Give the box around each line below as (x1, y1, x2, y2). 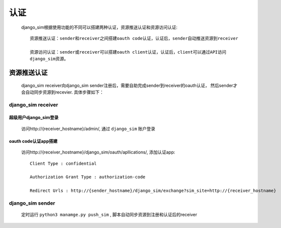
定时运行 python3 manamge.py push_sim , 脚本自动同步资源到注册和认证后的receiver (21, 212, 197, 218)
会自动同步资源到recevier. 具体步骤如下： (21, 89, 104, 95)
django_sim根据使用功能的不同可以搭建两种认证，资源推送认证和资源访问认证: (21, 24, 178, 30)
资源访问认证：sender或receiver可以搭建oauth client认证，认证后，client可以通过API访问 (30, 49, 226, 55)
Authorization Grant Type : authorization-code (30, 174, 146, 180)
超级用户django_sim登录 (9, 114, 58, 120)
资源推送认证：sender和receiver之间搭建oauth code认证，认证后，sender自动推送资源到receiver (30, 36, 239, 41)
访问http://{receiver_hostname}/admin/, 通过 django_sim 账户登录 (21, 126, 155, 132)
